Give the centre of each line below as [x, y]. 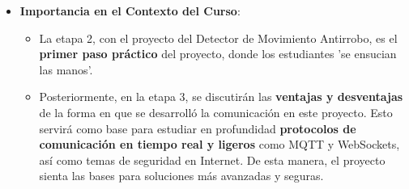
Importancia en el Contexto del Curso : [130, 10]
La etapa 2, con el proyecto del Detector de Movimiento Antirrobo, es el [218, 38]
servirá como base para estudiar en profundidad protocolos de [198, 128]
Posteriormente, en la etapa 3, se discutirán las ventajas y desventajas [221, 97]
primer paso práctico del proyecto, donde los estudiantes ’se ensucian [218, 54]
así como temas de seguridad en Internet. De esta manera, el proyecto [212, 160]
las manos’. [66, 69]
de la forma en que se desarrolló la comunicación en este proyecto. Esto [216, 112]
